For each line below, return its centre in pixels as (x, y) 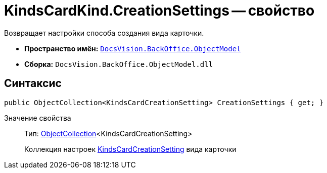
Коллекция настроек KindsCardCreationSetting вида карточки (130, 149)
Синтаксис (33, 83)
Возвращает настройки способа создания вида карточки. (104, 33)
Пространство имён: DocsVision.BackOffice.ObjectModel (133, 48)
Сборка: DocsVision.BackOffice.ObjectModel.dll (119, 64)
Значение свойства (38, 118)
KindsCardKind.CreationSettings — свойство (159, 11)
